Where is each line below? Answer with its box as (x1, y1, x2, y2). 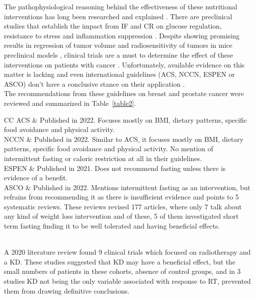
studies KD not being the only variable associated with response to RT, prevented (4, 276, 251, 286)
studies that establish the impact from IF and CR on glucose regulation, (4, 21, 222, 31)
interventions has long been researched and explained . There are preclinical (4, 11, 232, 21)
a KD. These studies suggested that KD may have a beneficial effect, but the (4, 256, 235, 266)
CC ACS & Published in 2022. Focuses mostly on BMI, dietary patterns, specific (4, 114, 247, 125)
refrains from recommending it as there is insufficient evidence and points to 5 (4, 192, 239, 202)
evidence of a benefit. (4, 172, 68, 183)
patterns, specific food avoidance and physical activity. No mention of (4, 143, 213, 154)
